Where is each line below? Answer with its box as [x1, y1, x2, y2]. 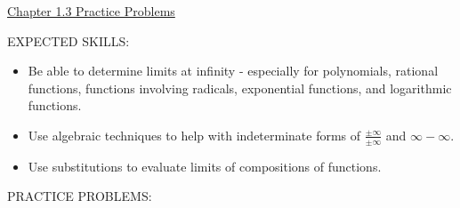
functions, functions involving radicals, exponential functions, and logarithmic [28, 78, 452, 97]
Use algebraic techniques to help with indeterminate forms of [28, 125, 361, 144]
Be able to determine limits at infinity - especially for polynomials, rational [28, 61, 439, 80]
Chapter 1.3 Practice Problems [7, 2, 175, 20]
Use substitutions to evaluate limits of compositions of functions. [28, 156, 382, 175]
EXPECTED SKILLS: [7, 31, 130, 50]
